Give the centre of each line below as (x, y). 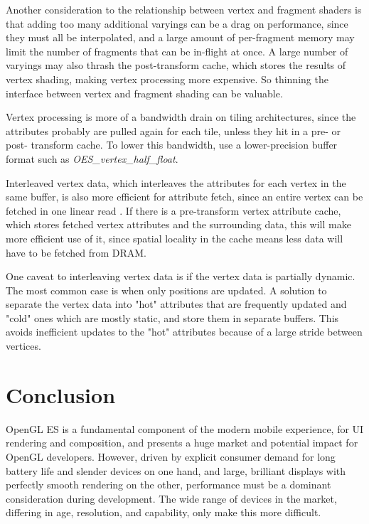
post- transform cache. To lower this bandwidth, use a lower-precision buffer (172, 145)
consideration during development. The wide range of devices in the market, (171, 498)
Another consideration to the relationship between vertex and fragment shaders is (184, 9)
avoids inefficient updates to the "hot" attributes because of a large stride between (184, 332)
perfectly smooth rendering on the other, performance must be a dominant (169, 485)
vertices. (23, 346)
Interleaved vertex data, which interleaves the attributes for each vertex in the (176, 182)
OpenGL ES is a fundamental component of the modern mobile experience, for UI (185, 428)
